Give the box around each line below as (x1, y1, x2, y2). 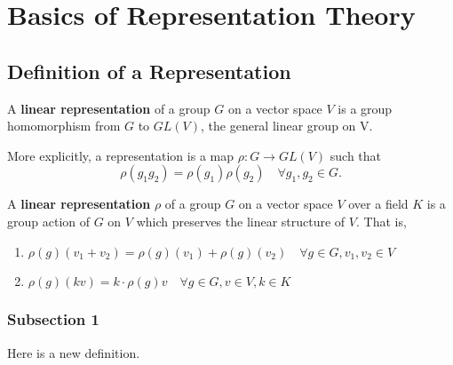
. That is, (356, 211, 407, 230)
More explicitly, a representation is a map (7, 146, 234, 164)
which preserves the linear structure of (136, 211, 346, 230)
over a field (348, 194, 409, 213)
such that (330, 146, 382, 164)
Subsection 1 (7, 308, 99, 330)
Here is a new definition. (7, 343, 140, 361)
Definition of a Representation (7, 57, 291, 84)
